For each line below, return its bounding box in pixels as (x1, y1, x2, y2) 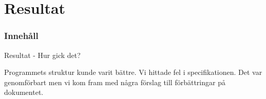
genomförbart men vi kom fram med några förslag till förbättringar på (4, 76, 225, 87)
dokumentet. (4, 87, 44, 97)
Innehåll (4, 29, 39, 42)
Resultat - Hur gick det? (4, 49, 81, 60)
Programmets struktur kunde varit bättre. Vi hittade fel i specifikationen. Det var (4, 67, 262, 77)
